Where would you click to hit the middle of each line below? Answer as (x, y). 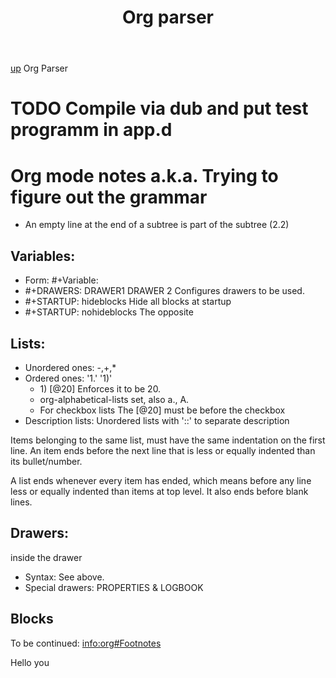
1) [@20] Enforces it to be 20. (100, 388)
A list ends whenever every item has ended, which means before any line (161, 480)
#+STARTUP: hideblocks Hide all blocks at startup (128, 302)
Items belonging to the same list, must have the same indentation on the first (168, 440)
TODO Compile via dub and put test (159, 108)
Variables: (43, 256)
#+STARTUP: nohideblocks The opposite (109, 312)
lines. (21, 502)
